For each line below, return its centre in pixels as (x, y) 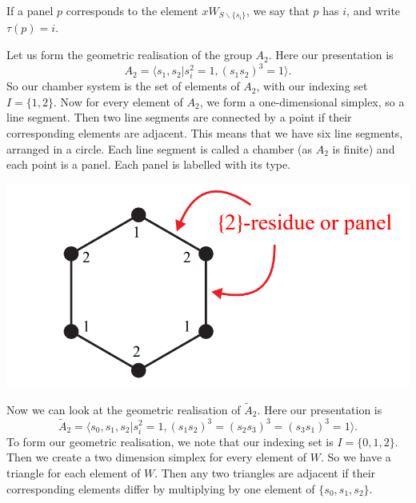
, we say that (278, 10)
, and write (374, 10)
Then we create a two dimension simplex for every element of (157, 457)
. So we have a (356, 457)
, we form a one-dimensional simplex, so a (302, 101)
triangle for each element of (74, 472)
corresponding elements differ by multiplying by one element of (161, 488)
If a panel (30, 10)
